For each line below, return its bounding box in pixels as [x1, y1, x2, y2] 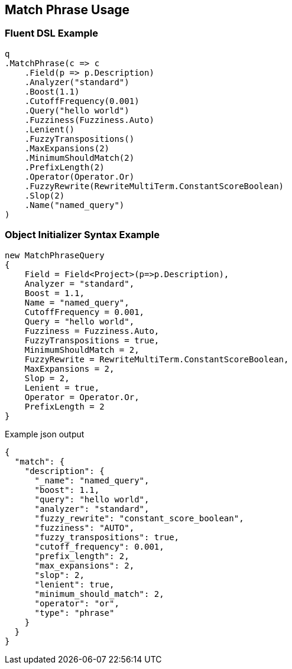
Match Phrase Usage [5, 2, 130, 17]
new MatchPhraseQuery [5, 250, 105, 260]
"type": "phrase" [34, 608, 115, 618]
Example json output [5, 428, 85, 439]
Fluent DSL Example [5, 27, 98, 40]
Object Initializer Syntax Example [5, 229, 160, 241]
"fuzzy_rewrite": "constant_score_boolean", [34, 513, 244, 523]
